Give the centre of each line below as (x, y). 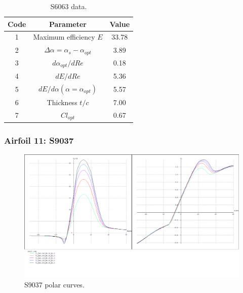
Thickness (62, 102)
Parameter (68, 24)
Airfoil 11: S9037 (39, 140)
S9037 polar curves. (54, 284)
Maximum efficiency (64, 37)
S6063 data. (69, 6)
